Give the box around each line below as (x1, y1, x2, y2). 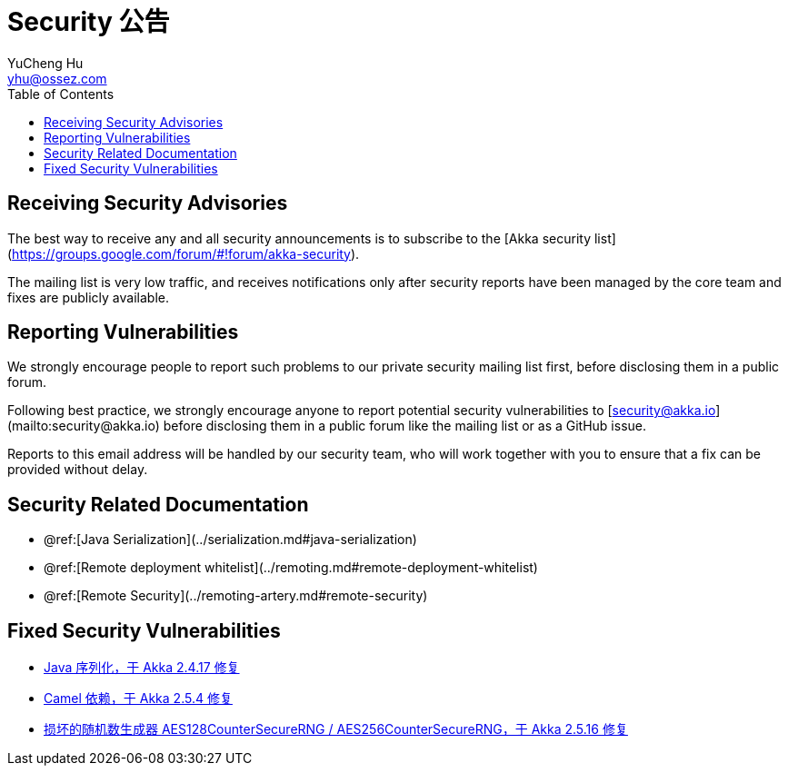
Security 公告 (7, 6, 170, 37)
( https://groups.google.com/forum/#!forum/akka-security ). (7, 245, 360, 262)
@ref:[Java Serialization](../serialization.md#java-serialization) (44, 531, 417, 548)
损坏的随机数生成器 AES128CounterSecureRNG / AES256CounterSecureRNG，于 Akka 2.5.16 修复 (44, 721, 628, 738)
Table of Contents (7, 85, 115, 102)
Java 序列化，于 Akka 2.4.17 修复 (44, 659, 240, 676)
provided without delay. (7, 461, 148, 478)
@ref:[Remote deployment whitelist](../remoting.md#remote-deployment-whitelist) (44, 560, 538, 576)
